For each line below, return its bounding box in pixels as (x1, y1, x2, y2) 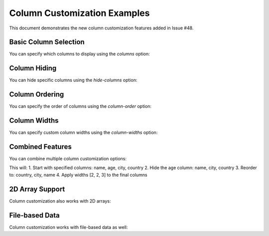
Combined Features (9, 142, 72, 151)
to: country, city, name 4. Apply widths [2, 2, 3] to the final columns (9, 172, 147, 178)
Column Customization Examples (9, 7, 150, 18)
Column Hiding (9, 64, 57, 72)
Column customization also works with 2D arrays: (9, 198, 111, 204)
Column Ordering (9, 90, 64, 99)
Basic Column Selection (9, 38, 85, 46)
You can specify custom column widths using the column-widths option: (9, 130, 158, 136)
